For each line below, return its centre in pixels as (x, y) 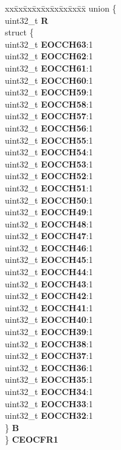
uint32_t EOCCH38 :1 (49, 343)
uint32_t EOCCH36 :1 (49, 367)
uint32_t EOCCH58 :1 (49, 104)
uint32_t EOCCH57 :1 (49, 116)
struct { (19, 32)
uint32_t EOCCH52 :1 (49, 176)
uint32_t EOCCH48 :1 (49, 223)
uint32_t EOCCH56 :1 (49, 127)
